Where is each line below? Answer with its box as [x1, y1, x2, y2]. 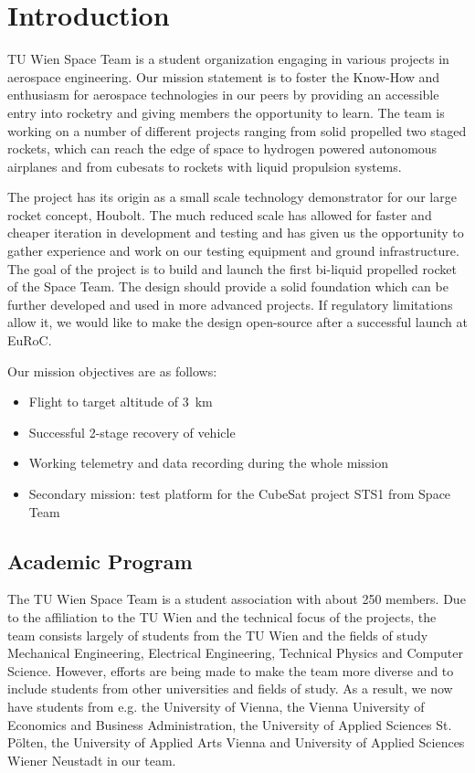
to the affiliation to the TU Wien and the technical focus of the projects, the [7, 607, 437, 626]
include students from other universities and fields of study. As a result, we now [7, 679, 453, 698]
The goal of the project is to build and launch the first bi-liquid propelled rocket [7, 259, 457, 278]
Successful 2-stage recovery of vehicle [28, 422, 236, 441]
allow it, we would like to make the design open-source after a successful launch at [7, 312, 469, 332]
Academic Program [7, 546, 193, 575]
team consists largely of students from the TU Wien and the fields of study [7, 625, 428, 644]
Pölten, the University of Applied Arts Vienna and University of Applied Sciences [7, 733, 465, 752]
